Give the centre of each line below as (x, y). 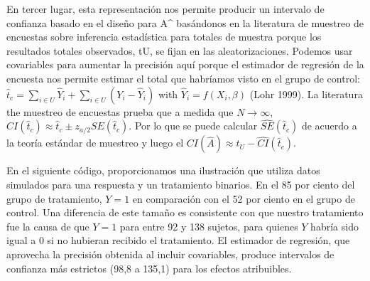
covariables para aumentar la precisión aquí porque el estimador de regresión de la (185, 64)
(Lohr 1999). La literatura (306, 94)
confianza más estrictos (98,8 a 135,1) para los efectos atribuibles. (149, 268)
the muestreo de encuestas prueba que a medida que (120, 111)
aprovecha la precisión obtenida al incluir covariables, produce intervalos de (170, 254)
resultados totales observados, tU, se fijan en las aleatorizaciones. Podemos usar (180, 50)
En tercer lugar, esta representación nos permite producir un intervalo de (165, 9)
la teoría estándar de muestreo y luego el (95, 143)
